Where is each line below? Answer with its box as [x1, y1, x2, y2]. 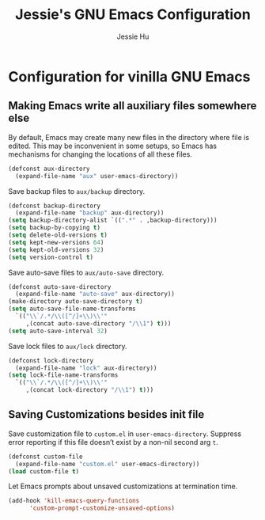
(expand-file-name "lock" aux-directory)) [15, 364, 157, 372]
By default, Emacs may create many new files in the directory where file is [8, 132, 250, 142]
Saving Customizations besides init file [8, 408, 205, 421]
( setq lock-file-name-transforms [8, 371, 119, 379]
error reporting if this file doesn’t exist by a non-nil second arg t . [8, 437, 219, 446]
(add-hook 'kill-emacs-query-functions [8, 497, 140, 505]
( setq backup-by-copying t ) [8, 224, 101, 232]
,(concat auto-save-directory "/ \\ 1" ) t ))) [25, 319, 172, 328]
